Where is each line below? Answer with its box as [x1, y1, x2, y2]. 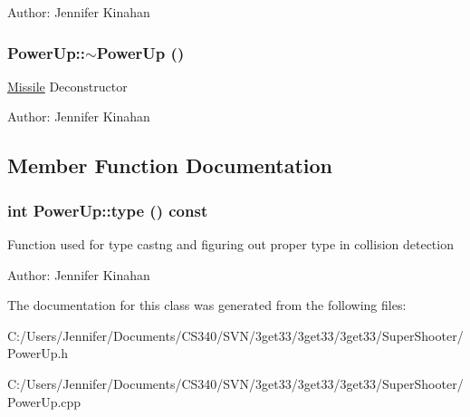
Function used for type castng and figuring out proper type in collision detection [7, 235, 454, 253]
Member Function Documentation [7, 151, 333, 179]
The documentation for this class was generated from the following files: [7, 296, 407, 315]
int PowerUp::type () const [7, 199, 208, 221]
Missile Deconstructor [7, 76, 128, 95]
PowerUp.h [7, 344, 69, 363]
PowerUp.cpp [7, 392, 82, 411]
